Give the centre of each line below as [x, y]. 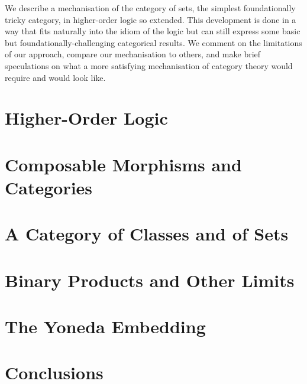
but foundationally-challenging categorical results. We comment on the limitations [153, 42]
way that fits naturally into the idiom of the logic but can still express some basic [153, 31]
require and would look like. [55, 77]
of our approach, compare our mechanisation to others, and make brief [133, 54]
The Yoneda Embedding [105, 326]
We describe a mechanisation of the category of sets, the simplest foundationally [150, 8]
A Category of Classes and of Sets [147, 234]
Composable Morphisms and [123, 164]
